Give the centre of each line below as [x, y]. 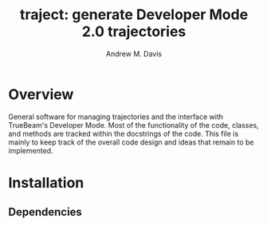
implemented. [31, 150]
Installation [46, 182]
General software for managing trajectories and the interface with [116, 117]
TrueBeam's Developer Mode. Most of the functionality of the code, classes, [133, 125]
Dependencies [45, 212]
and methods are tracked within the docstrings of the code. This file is [124, 133]
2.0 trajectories [134, 32]
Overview [41, 94]
